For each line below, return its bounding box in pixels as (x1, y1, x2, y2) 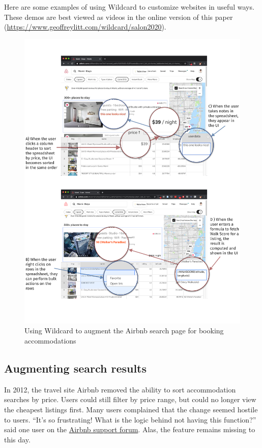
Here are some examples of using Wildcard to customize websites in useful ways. (4, 2, 254, 12)
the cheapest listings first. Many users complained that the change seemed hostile (4, 404, 258, 415)
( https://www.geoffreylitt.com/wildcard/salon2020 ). (4, 21, 166, 32)
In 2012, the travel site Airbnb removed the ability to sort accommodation (4, 384, 236, 394)
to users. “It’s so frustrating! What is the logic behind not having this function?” (4, 414, 256, 425)
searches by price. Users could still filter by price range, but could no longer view (4, 394, 256, 405)
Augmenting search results (4, 360, 147, 376)
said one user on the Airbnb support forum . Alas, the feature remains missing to (4, 424, 255, 435)
